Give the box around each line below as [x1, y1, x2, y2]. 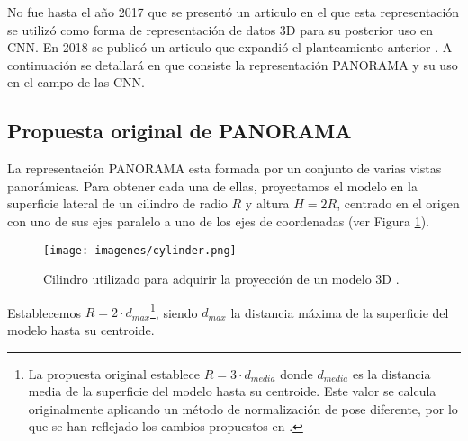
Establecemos [7, 303, 81, 322]
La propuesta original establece [28, 364, 201, 383]
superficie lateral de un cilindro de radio [7, 194, 228, 213]
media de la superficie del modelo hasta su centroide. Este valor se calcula [28, 382, 436, 401]
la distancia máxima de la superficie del [230, 303, 449, 322]
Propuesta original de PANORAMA [7, 117, 352, 145]
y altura [245, 194, 290, 213]
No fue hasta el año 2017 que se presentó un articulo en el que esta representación [7, 3, 460, 21]
